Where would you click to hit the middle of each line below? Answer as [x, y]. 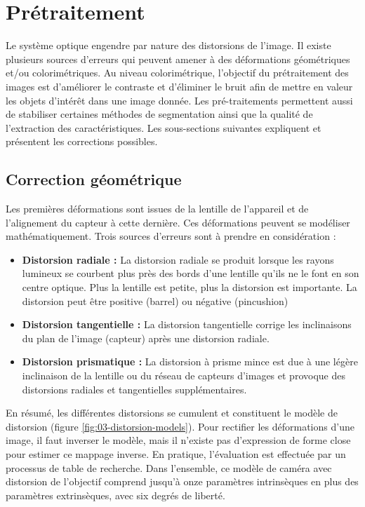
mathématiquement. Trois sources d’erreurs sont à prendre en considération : [171, 236]
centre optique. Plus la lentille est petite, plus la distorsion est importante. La [190, 287]
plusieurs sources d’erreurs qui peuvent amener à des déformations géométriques [178, 59]
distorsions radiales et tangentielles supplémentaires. [134, 389]
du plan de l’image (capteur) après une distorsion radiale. [146, 338]
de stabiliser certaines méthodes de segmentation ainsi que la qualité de [159, 114]
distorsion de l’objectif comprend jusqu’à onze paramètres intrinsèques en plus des [182, 481]
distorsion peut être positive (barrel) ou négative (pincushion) [155, 300]
